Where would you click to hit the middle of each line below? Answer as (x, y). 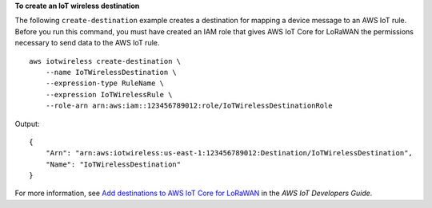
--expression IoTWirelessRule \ (109, 94)
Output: (27, 124)
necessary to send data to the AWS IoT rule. (87, 43)
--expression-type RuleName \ (104, 83)
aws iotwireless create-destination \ (105, 61)
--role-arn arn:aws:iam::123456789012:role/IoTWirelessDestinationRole (189, 106)
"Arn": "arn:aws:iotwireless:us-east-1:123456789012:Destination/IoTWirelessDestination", (229, 153)
